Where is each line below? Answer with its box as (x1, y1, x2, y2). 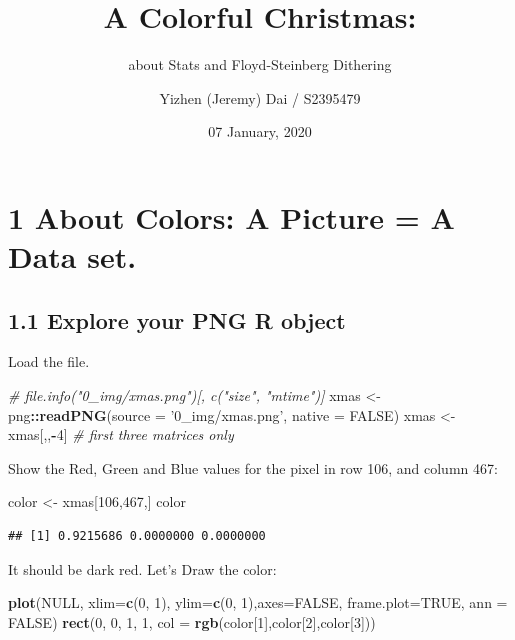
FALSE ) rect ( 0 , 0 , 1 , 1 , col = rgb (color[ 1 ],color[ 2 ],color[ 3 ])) (8, 611, 376, 632)
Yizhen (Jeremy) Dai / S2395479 (159, 87, 361, 108)
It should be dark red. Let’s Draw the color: (8, 558, 277, 579)
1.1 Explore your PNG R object (8, 304, 346, 335)
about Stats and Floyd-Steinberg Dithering (128, 54, 392, 75)
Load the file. (8, 351, 90, 372)
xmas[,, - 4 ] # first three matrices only (8, 424, 234, 445)
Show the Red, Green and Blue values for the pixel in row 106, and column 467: (8, 457, 498, 478)
